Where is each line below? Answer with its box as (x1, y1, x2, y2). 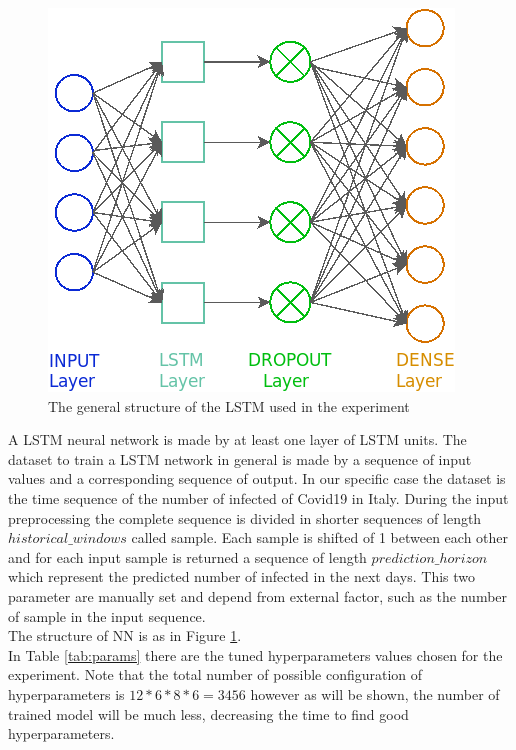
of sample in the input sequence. (8, 605, 206, 626)
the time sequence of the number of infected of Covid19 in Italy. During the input (8, 487, 509, 508)
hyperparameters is (8, 683, 125, 704)
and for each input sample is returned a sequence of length (8, 546, 367, 567)
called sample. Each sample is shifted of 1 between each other (131, 527, 509, 548)
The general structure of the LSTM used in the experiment (48, 395, 410, 416)
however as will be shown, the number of (250, 683, 500, 704)
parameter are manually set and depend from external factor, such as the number (8, 585, 508, 606)
